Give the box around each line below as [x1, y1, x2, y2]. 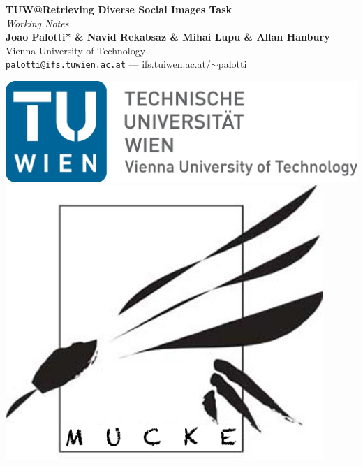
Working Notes [6, 15, 69, 30]
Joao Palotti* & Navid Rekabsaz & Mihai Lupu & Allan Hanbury [6, 29, 330, 44]
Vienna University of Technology [6, 43, 146, 57]
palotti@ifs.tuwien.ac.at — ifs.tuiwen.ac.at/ [6, 57, 212, 71]
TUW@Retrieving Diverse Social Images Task [6, 2, 232, 16]
